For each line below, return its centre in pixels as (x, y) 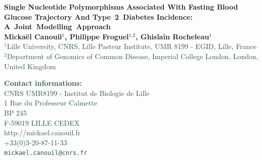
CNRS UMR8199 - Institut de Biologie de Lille (77, 93)
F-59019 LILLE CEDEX (42, 122)
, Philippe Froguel (97, 36)
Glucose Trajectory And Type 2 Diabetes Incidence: (98, 16)
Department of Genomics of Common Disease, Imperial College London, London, (133, 56)
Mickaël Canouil (33, 36)
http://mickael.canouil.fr (42, 132)
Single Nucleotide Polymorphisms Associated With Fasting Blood (121, 7)
